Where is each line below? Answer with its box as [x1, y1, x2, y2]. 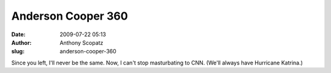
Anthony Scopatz [59, 39, 104, 46]
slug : [11, 48, 25, 55]
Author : [11, 39, 32, 46]
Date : [11, 31, 26, 38]
